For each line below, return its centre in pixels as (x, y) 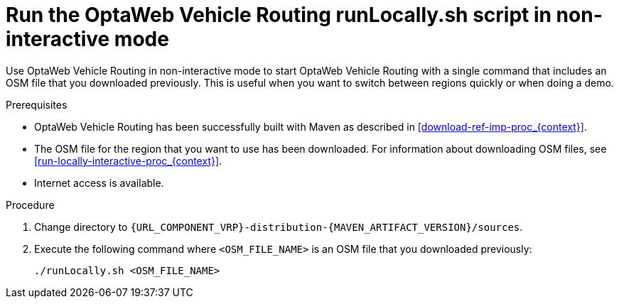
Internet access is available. (99, 183)
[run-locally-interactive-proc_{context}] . (128, 161)
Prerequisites (37, 104)
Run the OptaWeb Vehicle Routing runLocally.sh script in (279, 15)
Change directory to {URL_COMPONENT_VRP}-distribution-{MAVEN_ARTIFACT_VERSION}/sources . (279, 227)
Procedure (30, 205)
